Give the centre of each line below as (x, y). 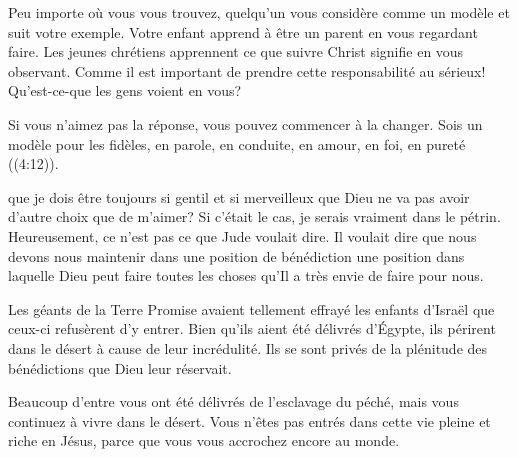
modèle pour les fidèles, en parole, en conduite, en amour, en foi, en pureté (237, 143)
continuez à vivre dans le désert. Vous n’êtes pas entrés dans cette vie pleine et (249, 420)
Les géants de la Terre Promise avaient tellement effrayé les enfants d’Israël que (251, 308)
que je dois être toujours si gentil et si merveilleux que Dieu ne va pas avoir (239, 196)
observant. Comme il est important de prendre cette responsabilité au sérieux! (247, 70)
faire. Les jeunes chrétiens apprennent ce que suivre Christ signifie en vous (236, 51)
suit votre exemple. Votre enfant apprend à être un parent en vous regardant (243, 31)
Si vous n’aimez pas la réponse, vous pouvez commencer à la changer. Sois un (245, 123)
